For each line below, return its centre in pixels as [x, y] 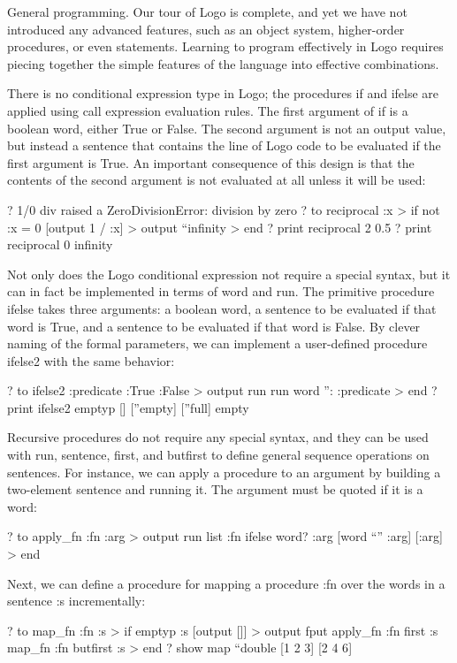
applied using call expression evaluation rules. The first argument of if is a [208, 110]
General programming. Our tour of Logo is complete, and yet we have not [207, 11]
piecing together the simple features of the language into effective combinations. [223, 63]
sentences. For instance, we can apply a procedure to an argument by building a [224, 472]
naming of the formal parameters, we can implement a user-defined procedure [217, 343]
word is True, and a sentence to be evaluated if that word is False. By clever [214, 326]
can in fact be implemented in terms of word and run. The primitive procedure [221, 291]
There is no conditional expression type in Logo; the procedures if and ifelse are [223, 93]
